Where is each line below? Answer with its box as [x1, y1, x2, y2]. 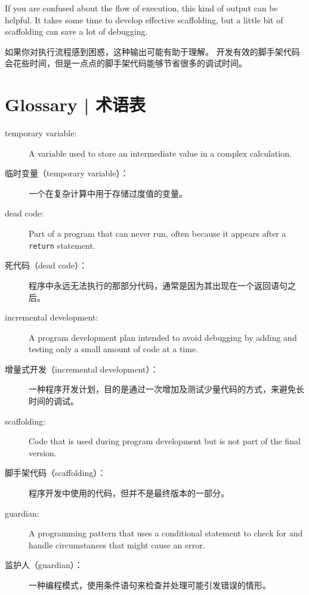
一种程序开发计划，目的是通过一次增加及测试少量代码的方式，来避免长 [29, 383, 304, 395]
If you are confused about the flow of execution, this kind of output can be [5, 2, 278, 14]
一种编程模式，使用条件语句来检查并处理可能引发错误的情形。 [29, 579, 271, 591]
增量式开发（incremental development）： [5, 362, 159, 375]
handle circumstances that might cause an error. [29, 538, 205, 551]
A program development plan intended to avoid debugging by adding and [29, 331, 297, 343]
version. [29, 446, 57, 459]
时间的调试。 [29, 395, 79, 407]
